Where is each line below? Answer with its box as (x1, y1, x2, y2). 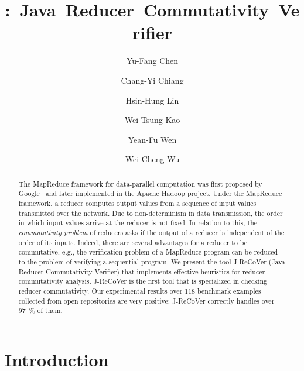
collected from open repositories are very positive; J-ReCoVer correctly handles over (18, 296, 275, 305)
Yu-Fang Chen (126, 54, 179, 67)
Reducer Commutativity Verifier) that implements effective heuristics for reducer (18, 266, 265, 276)
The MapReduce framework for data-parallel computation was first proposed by (18, 178, 262, 188)
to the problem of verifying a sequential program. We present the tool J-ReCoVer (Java (18, 256, 285, 266)
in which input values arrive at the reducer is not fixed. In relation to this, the (18, 218, 258, 228)
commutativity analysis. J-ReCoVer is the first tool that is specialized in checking (18, 276, 267, 286)
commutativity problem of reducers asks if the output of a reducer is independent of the (18, 227, 285, 237)
